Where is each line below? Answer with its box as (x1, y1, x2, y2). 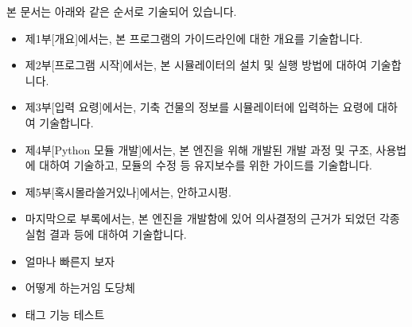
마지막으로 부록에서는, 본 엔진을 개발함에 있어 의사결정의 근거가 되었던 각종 (25, 210, 400, 227)
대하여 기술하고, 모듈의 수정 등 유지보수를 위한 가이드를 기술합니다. (39, 157, 372, 173)
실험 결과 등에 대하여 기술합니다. (25, 225, 187, 242)
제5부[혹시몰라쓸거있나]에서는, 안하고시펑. (25, 183, 231, 200)
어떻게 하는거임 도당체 (25, 279, 135, 296)
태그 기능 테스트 (25, 306, 105, 322)
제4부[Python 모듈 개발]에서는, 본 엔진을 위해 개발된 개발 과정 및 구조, (25, 141, 372, 158)
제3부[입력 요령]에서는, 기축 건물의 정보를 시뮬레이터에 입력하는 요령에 (25, 99, 374, 115)
